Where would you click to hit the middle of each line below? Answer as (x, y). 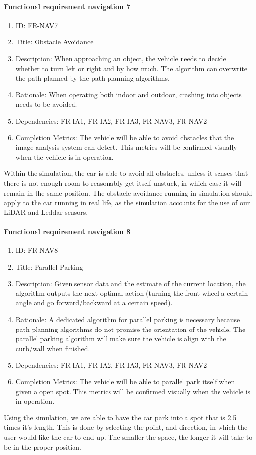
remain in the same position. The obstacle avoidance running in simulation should (128, 192)
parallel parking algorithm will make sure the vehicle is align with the (121, 339)
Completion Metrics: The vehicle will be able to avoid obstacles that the (125, 137)
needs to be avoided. (46, 104)
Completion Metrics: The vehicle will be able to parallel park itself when (125, 382)
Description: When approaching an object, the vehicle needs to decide (121, 58)
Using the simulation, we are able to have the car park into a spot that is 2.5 (120, 417)
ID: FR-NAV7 (37, 25)
